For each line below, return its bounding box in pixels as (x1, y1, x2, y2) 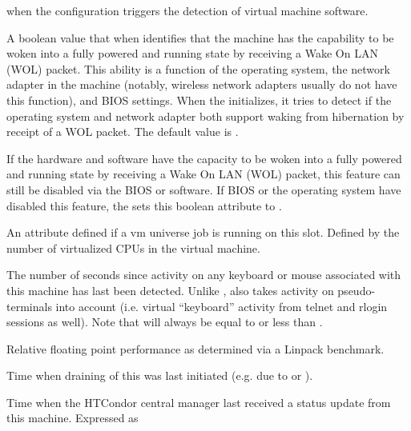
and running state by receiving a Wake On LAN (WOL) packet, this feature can (6, 166, 401, 182)
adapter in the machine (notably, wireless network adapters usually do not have (6, 76, 397, 93)
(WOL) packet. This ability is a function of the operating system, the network (6, 60, 390, 77)
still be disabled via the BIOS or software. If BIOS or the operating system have (6, 181, 401, 198)
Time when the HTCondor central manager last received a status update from (6, 393, 391, 410)
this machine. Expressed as (6, 409, 139, 426)
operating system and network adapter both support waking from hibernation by (6, 107, 405, 124)
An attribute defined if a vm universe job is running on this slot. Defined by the (6, 224, 400, 241)
